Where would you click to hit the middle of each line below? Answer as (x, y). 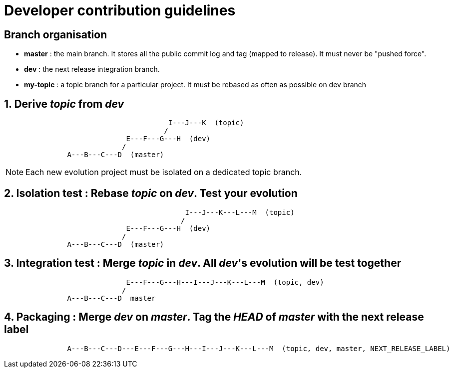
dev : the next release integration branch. (92, 69)
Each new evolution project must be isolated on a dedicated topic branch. (164, 172)
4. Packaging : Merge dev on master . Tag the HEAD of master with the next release (214, 317)
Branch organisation (56, 34)
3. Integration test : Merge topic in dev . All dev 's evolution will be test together (203, 263)
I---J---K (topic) (206, 123)
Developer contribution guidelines (120, 10)
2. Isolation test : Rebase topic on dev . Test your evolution (151, 193)
